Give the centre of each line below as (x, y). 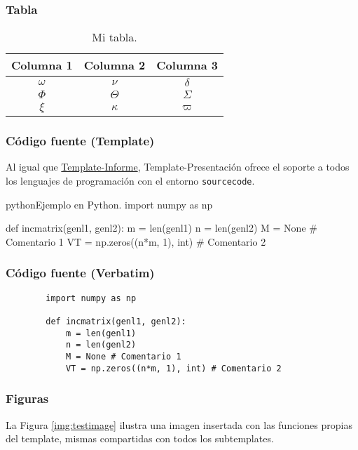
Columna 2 (115, 65)
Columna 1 (42, 65)
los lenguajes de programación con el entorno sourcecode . (130, 181)
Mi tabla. (115, 37)
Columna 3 (187, 65)
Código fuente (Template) (80, 141)
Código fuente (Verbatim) (80, 273)
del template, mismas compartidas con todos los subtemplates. (140, 438)
